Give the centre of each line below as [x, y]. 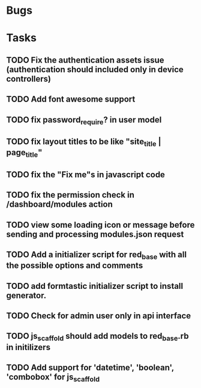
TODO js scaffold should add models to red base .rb [97, 337]
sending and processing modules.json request [95, 234]
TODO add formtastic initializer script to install [95, 286]
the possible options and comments [75, 266]
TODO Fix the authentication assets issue [85, 60]
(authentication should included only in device [95, 69]
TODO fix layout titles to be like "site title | [84, 142]
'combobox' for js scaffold [53, 378]
